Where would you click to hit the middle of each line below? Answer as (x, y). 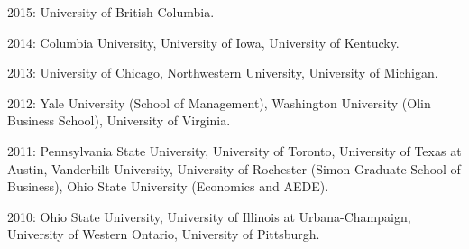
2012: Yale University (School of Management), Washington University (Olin (219, 102)
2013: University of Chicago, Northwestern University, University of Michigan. (223, 73)
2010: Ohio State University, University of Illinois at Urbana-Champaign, (209, 216)
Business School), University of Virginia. (119, 120)
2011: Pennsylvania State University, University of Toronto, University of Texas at (234, 150)
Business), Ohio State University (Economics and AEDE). (168, 186)
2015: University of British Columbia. (111, 12)
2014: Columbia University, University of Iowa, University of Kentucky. (203, 42)
